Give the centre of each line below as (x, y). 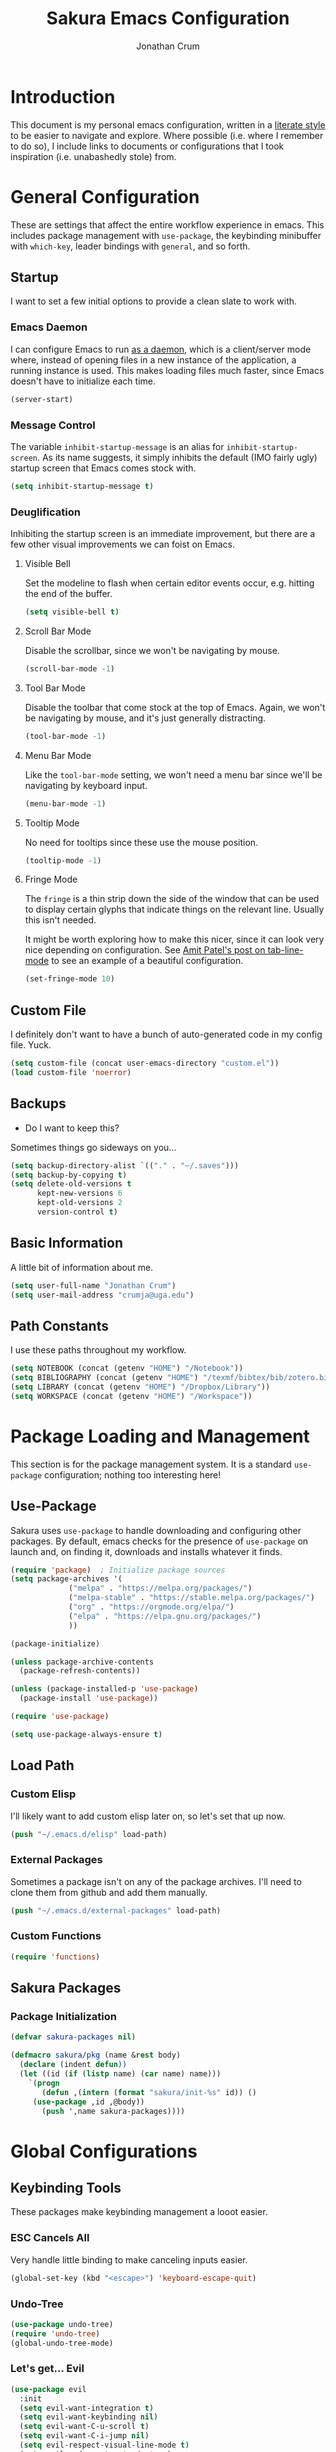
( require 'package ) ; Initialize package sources (118, 1570)
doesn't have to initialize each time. (83, 381)
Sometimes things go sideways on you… (93, 1147)
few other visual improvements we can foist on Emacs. (122, 544)
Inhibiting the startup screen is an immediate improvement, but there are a (163, 534)
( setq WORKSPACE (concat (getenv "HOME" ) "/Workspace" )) (131, 1396)
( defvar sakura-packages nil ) (73, 2037)
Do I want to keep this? (72, 1128)
